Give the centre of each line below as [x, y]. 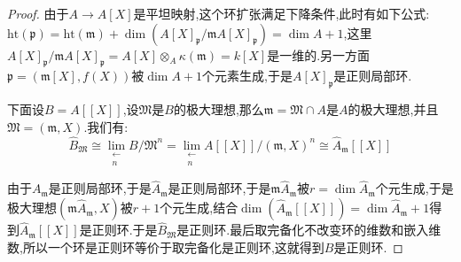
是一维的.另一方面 [319, 54]
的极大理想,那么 [219, 109]
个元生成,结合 [199, 208]
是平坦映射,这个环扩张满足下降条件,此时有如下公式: [281, 13]
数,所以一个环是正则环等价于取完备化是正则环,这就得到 [166, 247]
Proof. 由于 [38, 13]
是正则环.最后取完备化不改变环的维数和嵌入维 [309, 230]
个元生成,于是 [414, 188]
